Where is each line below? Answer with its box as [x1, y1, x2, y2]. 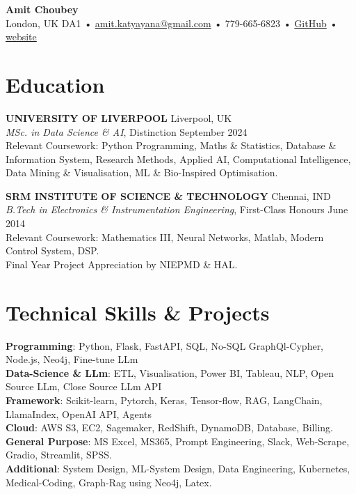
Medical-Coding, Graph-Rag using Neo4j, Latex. [6, 474, 212, 489]
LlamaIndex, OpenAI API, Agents [6, 406, 152, 421]
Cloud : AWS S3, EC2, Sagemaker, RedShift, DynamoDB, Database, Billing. [6, 420, 333, 435]
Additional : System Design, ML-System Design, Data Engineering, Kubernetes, [6, 461, 350, 475]
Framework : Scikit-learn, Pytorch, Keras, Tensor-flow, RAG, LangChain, [6, 392, 323, 407]
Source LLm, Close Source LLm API [6, 379, 162, 394]
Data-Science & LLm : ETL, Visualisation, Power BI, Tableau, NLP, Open [6, 365, 334, 380]
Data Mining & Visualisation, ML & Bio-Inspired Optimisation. [6, 165, 278, 180]
